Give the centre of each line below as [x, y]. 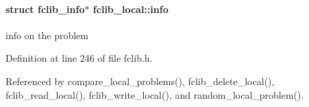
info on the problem [47, 35]
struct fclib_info [45, 9]
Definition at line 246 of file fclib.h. [79, 58]
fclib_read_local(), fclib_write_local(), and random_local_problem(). [155, 94]
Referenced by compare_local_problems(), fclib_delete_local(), [140, 81]
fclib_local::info [131, 9]
